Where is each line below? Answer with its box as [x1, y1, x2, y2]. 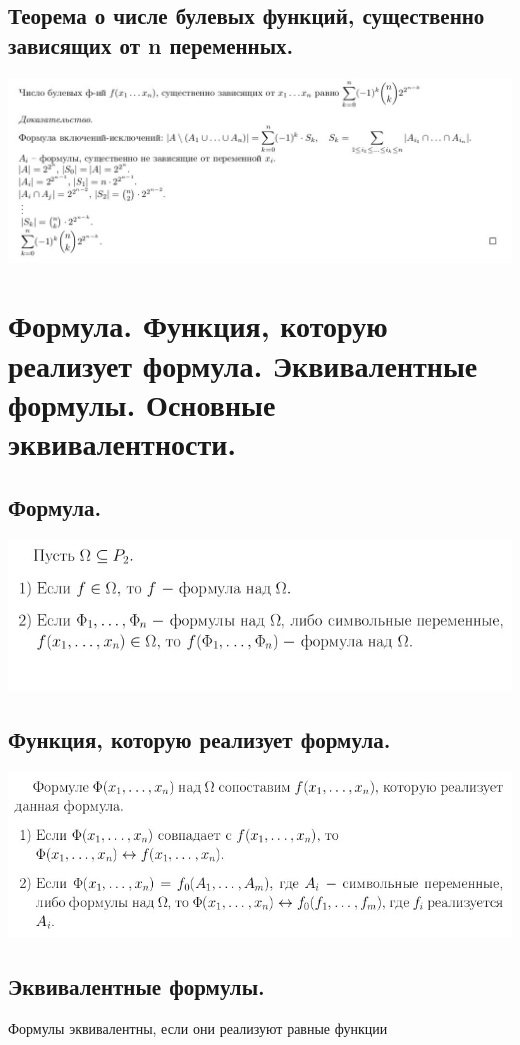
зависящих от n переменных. [8, 29, 294, 60]
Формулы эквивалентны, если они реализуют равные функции [8, 1017, 388, 1038]
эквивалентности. [8, 423, 237, 463]
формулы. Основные [8, 383, 276, 424]
